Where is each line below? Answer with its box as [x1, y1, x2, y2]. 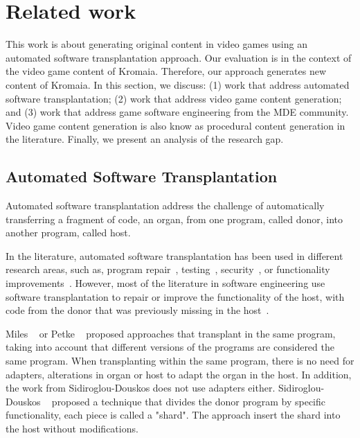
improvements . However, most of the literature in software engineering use [6, 276, 325, 290]
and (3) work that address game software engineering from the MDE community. [6, 105, 349, 119]
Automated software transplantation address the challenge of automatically [6, 198, 325, 213]
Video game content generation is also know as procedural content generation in [6, 118, 345, 132]
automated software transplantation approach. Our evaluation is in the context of [6, 50, 352, 64]
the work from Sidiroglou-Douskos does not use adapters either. [6, 380, 276, 395]
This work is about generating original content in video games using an [6, 37, 307, 51]
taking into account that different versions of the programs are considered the [6, 340, 334, 354]
